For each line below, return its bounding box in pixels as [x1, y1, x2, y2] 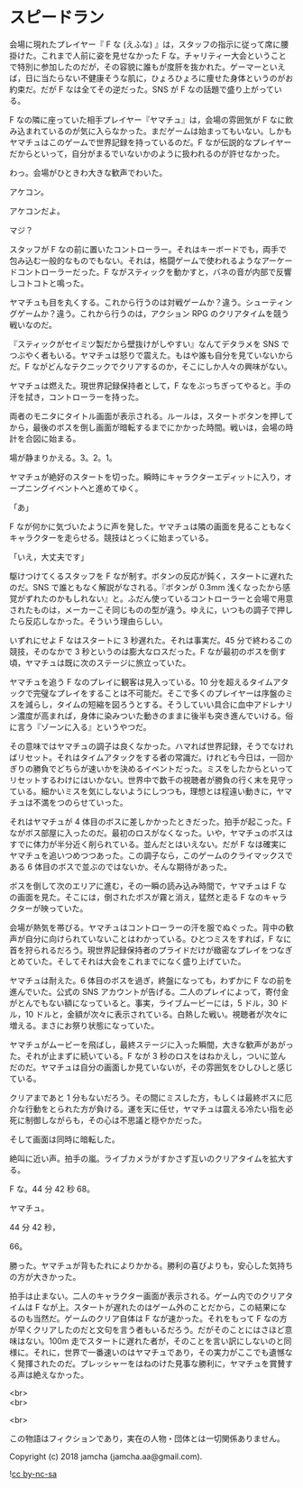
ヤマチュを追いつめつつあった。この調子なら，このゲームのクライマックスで [9, 850, 293, 861]
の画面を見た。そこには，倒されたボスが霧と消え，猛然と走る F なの [9, 891, 264, 902]
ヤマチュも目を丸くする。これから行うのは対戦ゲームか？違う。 [9, 297, 246, 307]
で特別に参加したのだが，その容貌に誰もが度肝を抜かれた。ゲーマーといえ [9, 61, 286, 72]
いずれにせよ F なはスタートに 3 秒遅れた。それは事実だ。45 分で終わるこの [9, 634, 293, 645]
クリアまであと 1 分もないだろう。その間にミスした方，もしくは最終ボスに [9, 1091, 285, 1103]
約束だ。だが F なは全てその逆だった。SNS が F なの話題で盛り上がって [9, 84, 275, 95]
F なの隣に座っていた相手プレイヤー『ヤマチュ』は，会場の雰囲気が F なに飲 [9, 114, 294, 125]
